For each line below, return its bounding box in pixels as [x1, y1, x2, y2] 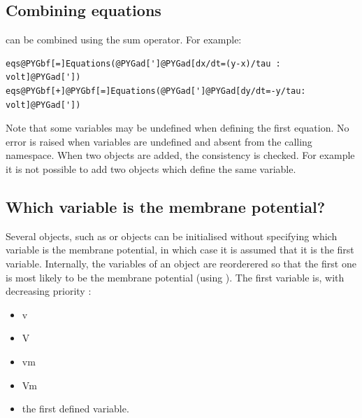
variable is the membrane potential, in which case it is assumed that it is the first [6, 242, 354, 257]
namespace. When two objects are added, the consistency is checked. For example [6, 148, 355, 162]
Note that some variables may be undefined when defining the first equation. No [6, 120, 349, 135]
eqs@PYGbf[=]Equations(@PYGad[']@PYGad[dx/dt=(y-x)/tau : [6, 58, 281, 69]
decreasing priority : [6, 284, 92, 298]
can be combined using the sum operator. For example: [6, 32, 242, 47]
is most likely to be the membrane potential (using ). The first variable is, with [6, 270, 345, 284]
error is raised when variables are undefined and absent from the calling [6, 134, 312, 148]
